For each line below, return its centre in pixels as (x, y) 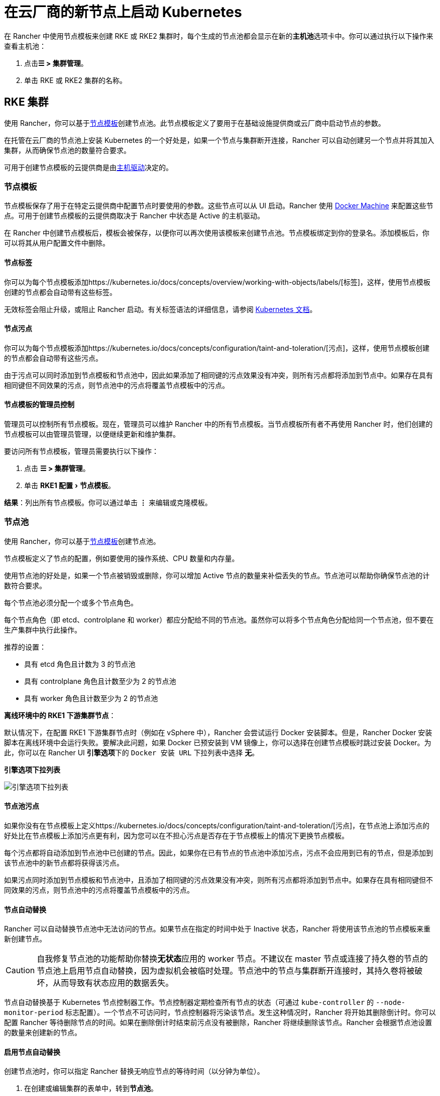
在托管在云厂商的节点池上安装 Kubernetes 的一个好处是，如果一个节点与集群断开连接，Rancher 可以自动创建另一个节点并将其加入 (219, 140)
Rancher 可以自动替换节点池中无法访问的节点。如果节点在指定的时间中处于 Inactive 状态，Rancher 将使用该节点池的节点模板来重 (217, 929)
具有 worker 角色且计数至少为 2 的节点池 (91, 698)
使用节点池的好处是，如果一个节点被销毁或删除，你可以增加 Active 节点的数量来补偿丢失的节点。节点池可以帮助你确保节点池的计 (217, 575)
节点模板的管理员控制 (39, 405)
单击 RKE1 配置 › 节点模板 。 (70, 485)
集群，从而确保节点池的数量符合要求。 (67, 150)
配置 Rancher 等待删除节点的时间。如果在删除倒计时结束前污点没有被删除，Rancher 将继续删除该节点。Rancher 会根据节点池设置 (218, 1023)
